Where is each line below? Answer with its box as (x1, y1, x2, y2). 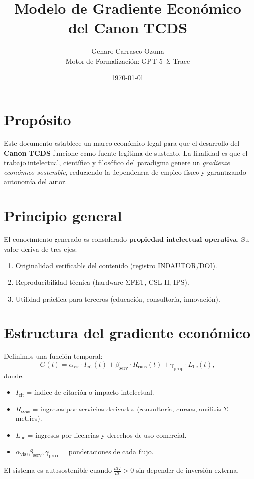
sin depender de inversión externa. (136, 465, 239, 475)
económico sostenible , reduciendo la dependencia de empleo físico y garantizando (4, 167, 246, 177)
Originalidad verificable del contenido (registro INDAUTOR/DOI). (15, 260, 217, 271)
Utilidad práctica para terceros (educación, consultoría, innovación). (15, 293, 220, 304)
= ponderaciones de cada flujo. (61, 446, 154, 456)
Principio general (4, 205, 122, 226)
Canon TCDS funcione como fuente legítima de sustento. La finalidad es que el (4, 147, 248, 158)
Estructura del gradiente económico (4, 322, 251, 342)
